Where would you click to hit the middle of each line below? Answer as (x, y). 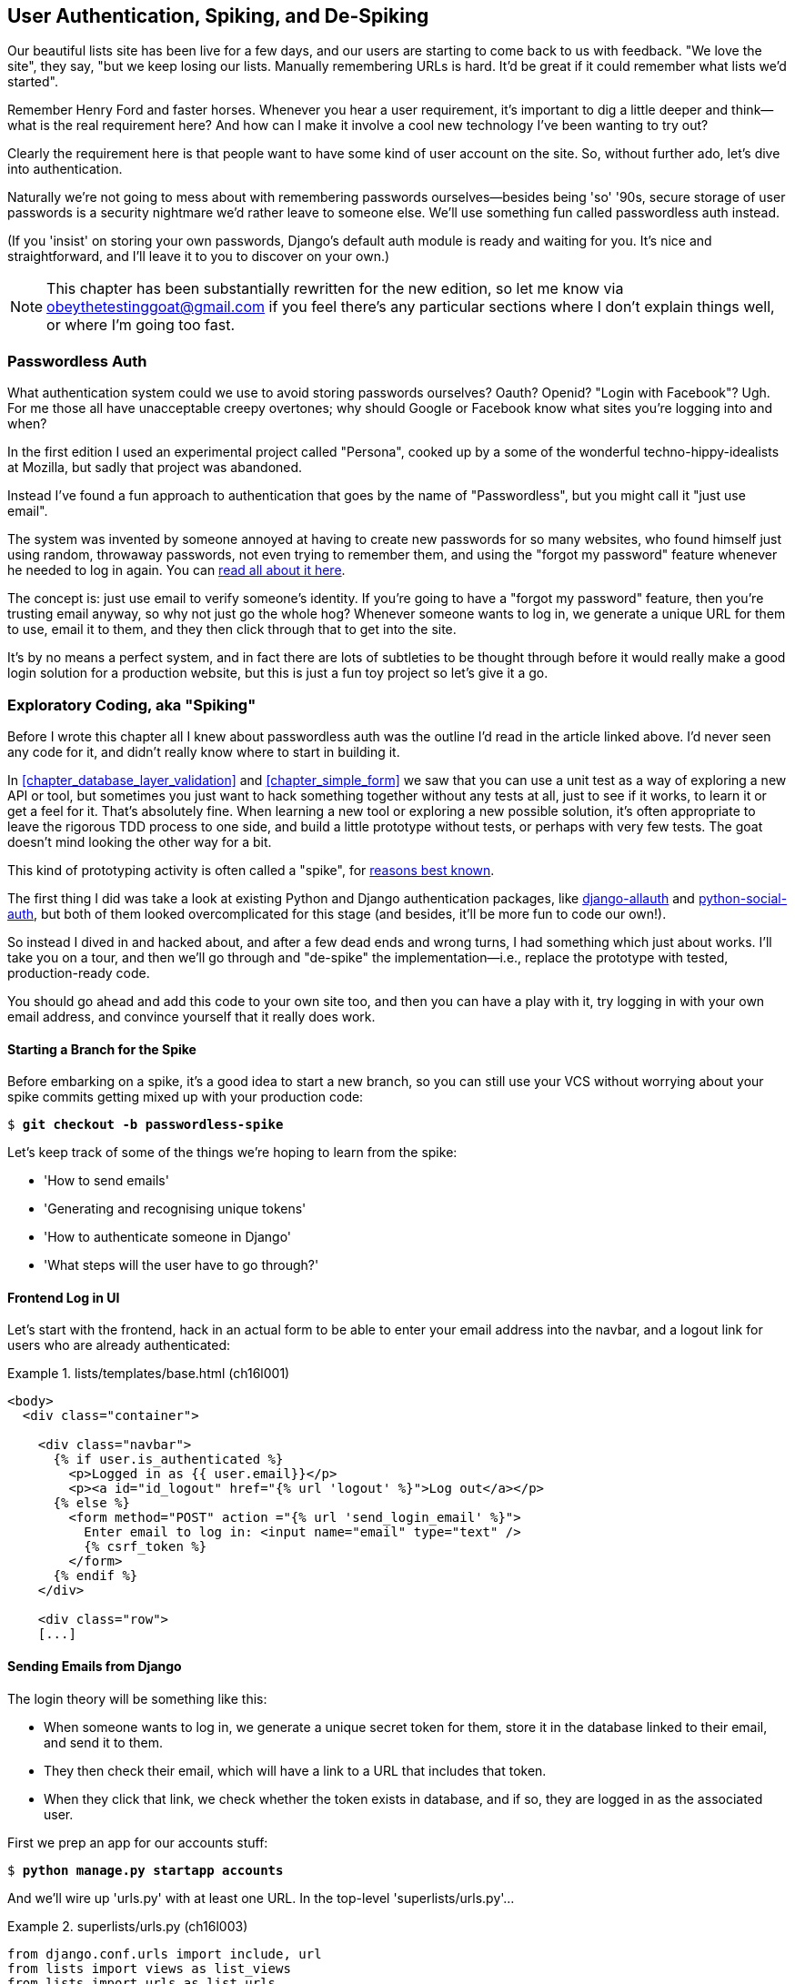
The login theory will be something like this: (137, 1698)
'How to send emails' (106, 1181)
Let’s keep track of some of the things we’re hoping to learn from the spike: (232, 1153)
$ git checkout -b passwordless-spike (146, 1125)
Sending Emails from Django (95, 1666)
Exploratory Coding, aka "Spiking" (132, 705)
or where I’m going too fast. (141, 325)
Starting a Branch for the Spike (102, 1049)
